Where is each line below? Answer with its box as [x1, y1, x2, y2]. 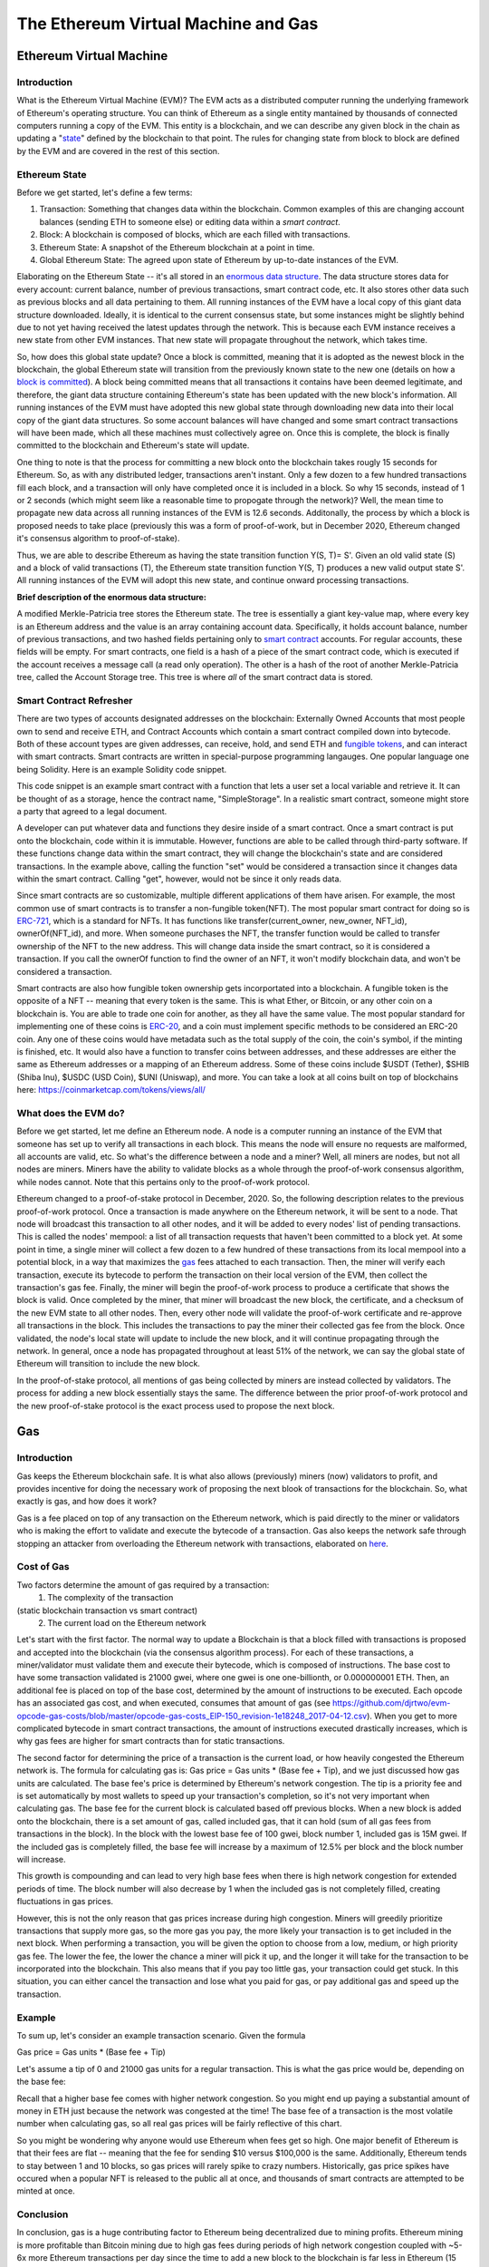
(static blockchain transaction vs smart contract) [16, 1605, 198, 1616]
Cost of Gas [16, 1561, 70, 1573]
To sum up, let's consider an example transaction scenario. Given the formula [16, 2030, 306, 2040]
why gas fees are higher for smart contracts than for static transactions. [16, 1736, 285, 1746]
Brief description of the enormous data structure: [16, 591, 207, 602]
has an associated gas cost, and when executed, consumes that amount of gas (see [16, 1698, 331, 1708]
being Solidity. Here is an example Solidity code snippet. [16, 764, 227, 774]
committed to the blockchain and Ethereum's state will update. [16, 440, 250, 451]
